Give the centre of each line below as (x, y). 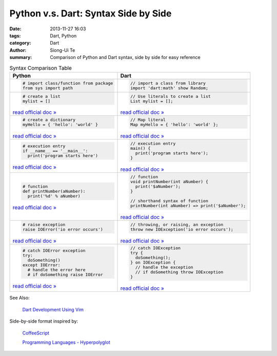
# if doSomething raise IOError (65, 274)
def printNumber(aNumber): (54, 191)
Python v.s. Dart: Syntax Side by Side (91, 13)
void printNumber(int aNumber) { (169, 181)
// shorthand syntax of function (169, 201)
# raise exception (44, 224)
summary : (21, 57)
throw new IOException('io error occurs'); (182, 229)
